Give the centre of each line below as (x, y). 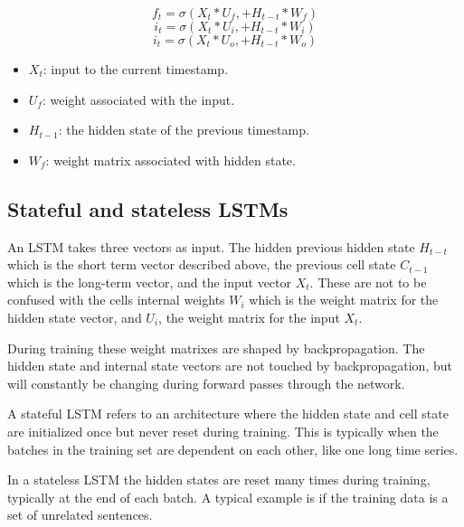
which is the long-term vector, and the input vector (150, 282)
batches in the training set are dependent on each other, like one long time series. (233, 449)
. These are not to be (368, 282)
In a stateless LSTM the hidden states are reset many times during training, (219, 480)
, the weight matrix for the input (249, 317)
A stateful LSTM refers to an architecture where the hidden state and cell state (228, 414)
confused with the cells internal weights (116, 300)
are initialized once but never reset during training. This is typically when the (223, 431)
